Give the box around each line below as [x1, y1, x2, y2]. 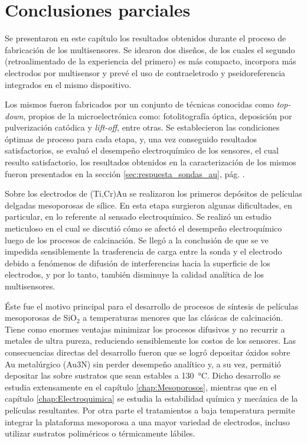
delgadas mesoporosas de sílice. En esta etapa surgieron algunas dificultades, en [5, 198, 292, 211]
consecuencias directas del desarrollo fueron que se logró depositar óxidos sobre [5, 346, 290, 358]
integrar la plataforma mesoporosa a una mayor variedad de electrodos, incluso [5, 415, 290, 428]
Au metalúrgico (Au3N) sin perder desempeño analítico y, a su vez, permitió [5, 357, 281, 370]
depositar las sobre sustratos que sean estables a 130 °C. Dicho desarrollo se [5, 369, 280, 382]
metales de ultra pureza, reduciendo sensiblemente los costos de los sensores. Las [5, 334, 296, 347]
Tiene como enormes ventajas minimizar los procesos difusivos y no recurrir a [5, 323, 285, 335]
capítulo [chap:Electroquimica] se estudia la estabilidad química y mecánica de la [5, 392, 298, 405]
